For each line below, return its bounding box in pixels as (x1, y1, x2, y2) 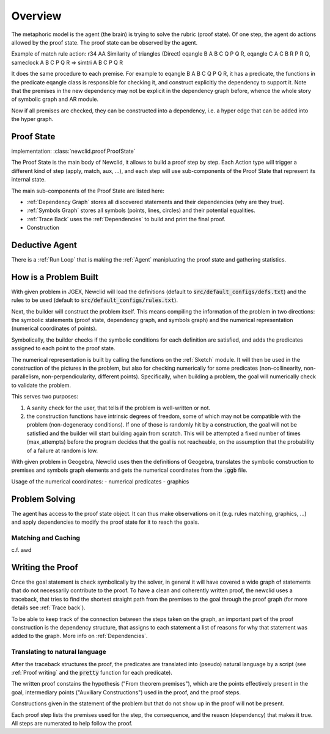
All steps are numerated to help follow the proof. (11, 719, 133, 727)
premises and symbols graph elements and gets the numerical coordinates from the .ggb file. (11, 466, 248, 474)
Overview (11, 9, 62, 23)
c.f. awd (11, 546, 32, 554)
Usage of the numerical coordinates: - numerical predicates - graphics (11, 477, 189, 485)
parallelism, (11, 373, 41, 380)
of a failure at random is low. (26, 447, 98, 454)
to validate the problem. (11, 381, 71, 389)
